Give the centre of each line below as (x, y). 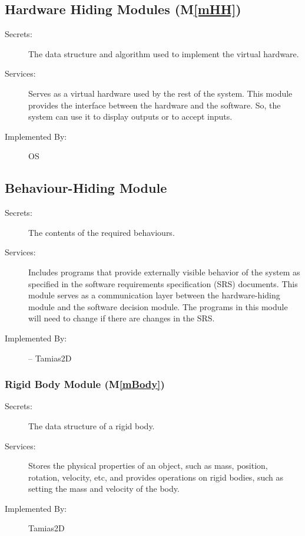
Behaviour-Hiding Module (86, 188)
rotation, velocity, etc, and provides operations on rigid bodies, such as (156, 477)
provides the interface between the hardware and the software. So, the (155, 105)
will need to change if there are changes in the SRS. (122, 318)
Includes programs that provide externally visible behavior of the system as (164, 272)
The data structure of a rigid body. (92, 425)
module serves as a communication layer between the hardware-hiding (154, 295)
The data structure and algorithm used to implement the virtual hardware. (164, 53)
